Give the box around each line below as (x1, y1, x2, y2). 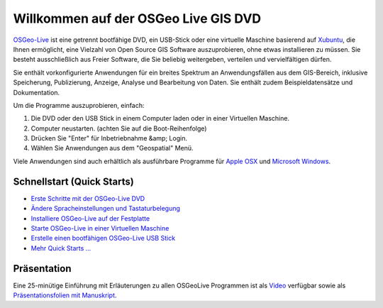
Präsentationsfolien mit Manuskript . (13, 291, 117, 299)
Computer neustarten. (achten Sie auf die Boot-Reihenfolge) (30, 124, 207, 133)
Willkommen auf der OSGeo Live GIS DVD (13, 11, 262, 26)
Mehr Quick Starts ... (30, 243, 91, 252)
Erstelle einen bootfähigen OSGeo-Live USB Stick (30, 234, 176, 243)
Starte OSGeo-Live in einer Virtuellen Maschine (30, 224, 170, 232)
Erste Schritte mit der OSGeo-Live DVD (30, 194, 145, 202)
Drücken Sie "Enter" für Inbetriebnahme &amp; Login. (30, 134, 188, 143)
